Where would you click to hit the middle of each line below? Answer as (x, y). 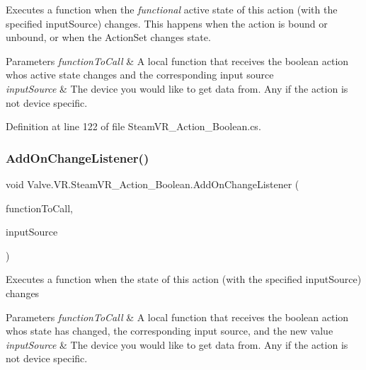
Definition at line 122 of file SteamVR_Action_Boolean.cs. (133, 126)
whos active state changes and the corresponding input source (140, 75)
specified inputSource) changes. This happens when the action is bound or (167, 23)
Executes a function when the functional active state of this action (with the (172, 9)
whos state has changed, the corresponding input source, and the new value (170, 331)
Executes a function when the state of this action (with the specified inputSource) (184, 279)
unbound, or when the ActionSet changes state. (108, 37)
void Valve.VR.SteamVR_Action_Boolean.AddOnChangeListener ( (153, 184)
